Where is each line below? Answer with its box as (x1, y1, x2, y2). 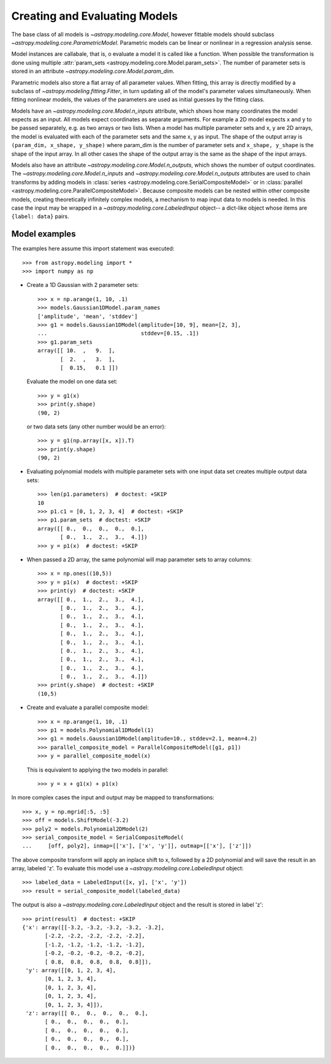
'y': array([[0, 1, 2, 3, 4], (25, 967, 116, 974)
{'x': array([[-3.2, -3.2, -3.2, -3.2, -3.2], (22, 924, 165, 931)
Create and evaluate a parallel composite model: (26, 704, 149, 711)
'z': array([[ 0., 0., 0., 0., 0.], (25, 1009, 148, 1017)
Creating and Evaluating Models (11, 9, 178, 23)
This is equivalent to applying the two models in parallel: (26, 766, 169, 773)
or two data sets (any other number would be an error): (26, 423, 166, 430)
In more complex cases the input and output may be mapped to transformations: (11, 794, 215, 801)
